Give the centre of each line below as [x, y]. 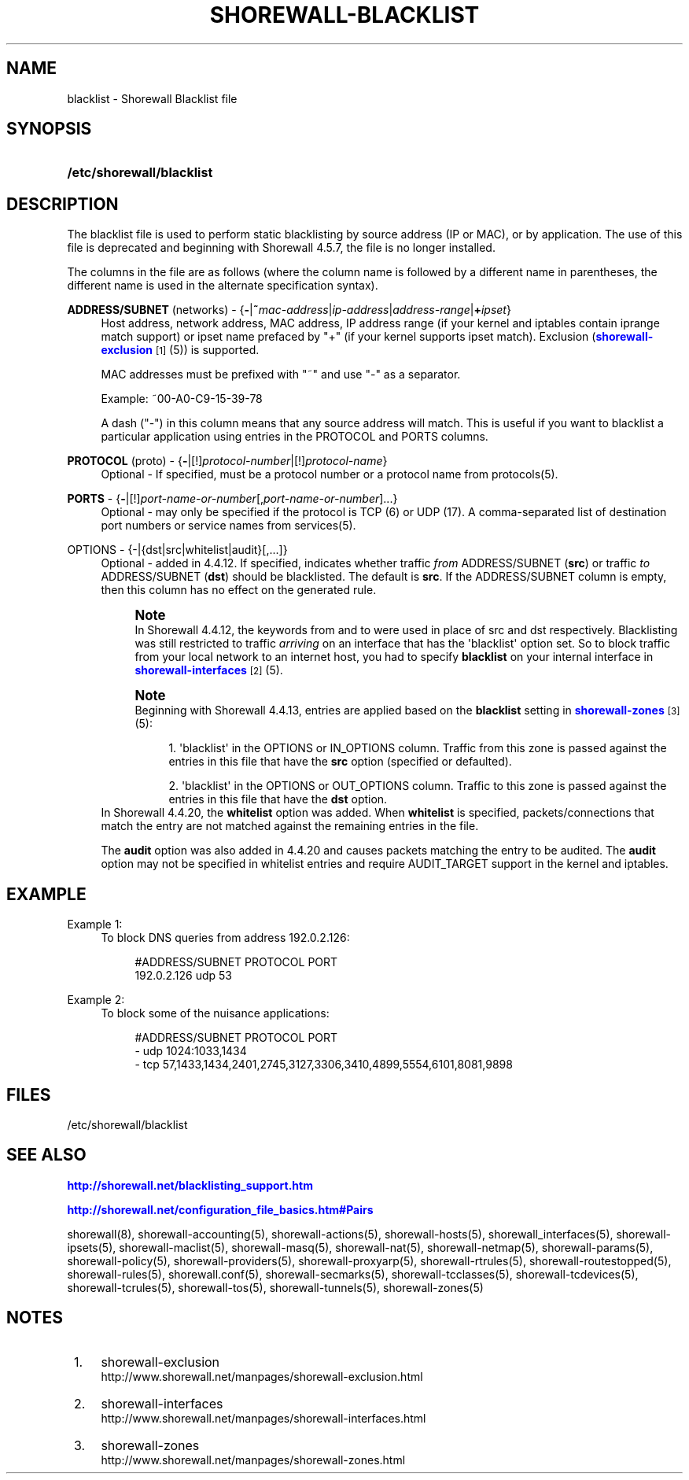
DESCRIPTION [63, 204]
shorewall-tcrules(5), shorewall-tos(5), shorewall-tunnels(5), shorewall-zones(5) [275, 1287]
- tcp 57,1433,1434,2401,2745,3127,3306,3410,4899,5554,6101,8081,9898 [324, 1065]
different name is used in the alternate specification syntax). [223, 286]
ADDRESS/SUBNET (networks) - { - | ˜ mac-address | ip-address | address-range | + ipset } [289, 310]
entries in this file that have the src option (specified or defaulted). [340, 762]
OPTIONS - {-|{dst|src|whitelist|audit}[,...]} [177, 550]
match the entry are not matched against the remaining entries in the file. [290, 826]
